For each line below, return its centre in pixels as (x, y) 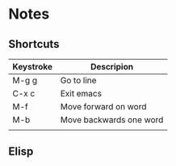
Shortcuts (34, 44)
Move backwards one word (112, 120)
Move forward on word (103, 106)
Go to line (78, 80)
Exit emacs (81, 94)
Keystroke (32, 67)
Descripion (112, 67)
